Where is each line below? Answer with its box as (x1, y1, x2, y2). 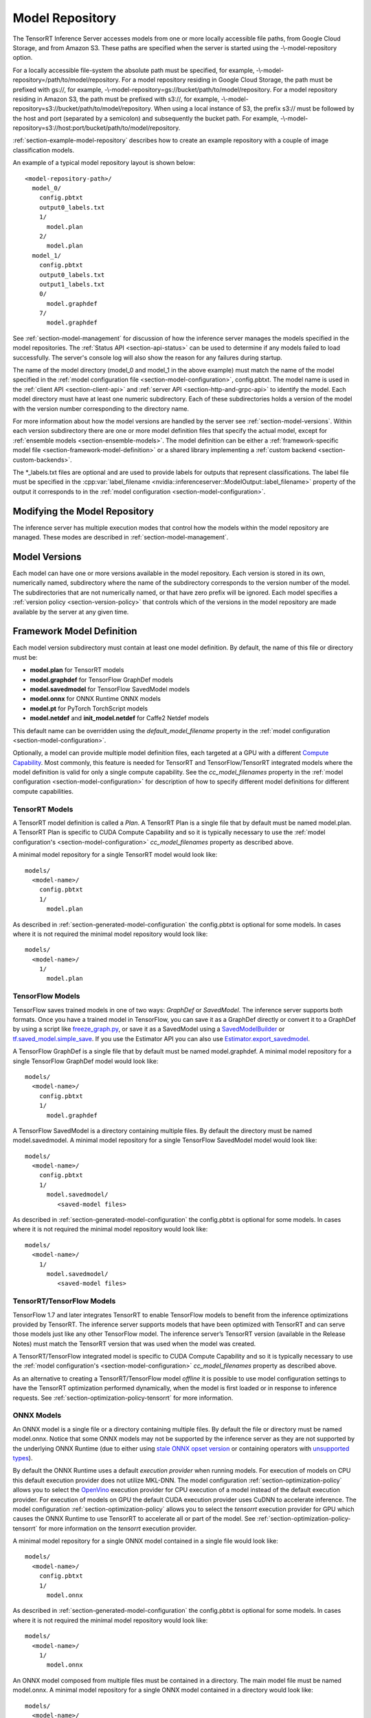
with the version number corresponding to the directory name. (12, 404, 189, 412)
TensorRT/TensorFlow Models (12, 1296, 116, 1306)
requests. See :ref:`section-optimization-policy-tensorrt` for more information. (12, 1394, 234, 1402)
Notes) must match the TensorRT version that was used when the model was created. (12, 1339, 256, 1348)
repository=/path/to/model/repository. (12, 76, 120, 84)
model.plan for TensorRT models (30, 666, 124, 674)
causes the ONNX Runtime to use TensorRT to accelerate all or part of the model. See (12, 1515, 256, 1523)
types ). (12, 1453, 33, 1462)
